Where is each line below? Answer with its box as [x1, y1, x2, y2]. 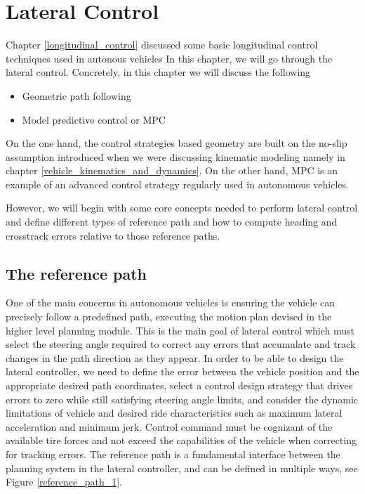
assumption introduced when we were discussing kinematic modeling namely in [6, 149, 345, 164]
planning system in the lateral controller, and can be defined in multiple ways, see [6, 460, 358, 475]
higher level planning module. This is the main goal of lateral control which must [6, 323, 354, 337]
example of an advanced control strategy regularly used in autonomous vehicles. [6, 176, 349, 191]
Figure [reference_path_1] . [6, 474, 123, 489]
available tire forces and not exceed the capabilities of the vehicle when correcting [6, 433, 357, 448]
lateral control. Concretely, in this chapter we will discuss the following [6, 65, 311, 79]
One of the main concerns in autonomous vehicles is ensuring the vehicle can [6, 295, 336, 310]
